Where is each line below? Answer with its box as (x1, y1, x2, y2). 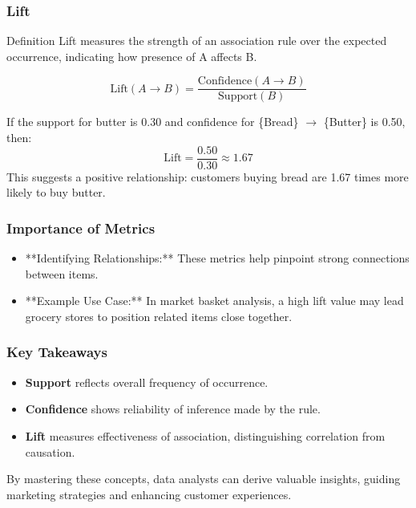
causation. (25, 443, 75, 460)
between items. (25, 265, 99, 282)
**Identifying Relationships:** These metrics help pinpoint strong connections (25, 250, 410, 266)
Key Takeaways (6, 342, 107, 362)
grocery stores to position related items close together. (25, 307, 293, 324)
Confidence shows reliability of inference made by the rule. (25, 400, 321, 417)
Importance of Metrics (6, 217, 155, 238)
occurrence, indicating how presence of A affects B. (6, 47, 257, 64)
